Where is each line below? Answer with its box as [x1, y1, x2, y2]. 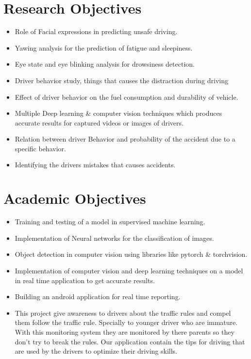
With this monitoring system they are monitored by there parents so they [15, 326, 234, 337]
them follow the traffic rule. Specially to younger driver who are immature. [15, 317, 238, 327]
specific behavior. [15, 143, 66, 153]
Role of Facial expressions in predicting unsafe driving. [15, 26, 178, 36]
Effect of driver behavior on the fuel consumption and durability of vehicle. [15, 91, 238, 102]
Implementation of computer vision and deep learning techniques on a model [15, 265, 243, 275]
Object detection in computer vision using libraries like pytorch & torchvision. [15, 249, 248, 259]
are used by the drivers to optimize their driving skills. [15, 346, 177, 356]
